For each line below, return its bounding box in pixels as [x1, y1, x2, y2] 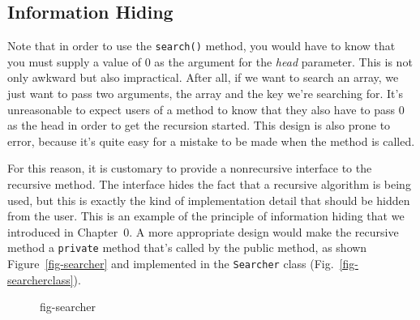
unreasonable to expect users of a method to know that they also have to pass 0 [7, 100, 405, 117]
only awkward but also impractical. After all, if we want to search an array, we [7, 69, 399, 86]
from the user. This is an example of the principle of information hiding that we [7, 207, 405, 224]
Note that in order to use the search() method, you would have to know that [7, 37, 396, 54]
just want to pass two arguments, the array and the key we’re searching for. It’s [7, 85, 403, 102]
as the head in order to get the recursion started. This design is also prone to [7, 117, 391, 134]
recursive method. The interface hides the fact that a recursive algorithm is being [7, 176, 411, 193]
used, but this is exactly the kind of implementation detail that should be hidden [7, 191, 410, 208]
